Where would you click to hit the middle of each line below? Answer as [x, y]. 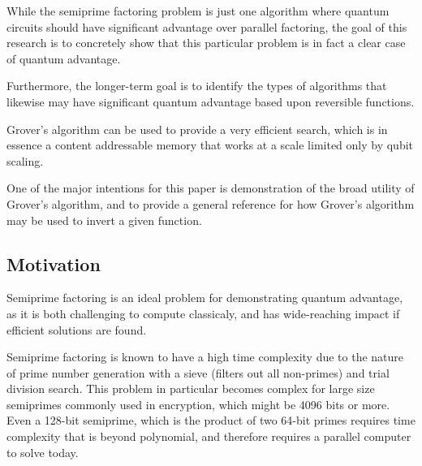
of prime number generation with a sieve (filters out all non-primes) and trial [198, 372]
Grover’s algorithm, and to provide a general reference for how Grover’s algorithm [211, 203]
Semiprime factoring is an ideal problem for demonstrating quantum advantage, [205, 298]
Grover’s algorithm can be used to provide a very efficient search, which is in [197, 129]
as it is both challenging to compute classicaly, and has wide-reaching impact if [203, 313]
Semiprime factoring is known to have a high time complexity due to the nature [205, 357]
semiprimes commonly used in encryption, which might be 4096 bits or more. [198, 404]
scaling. [25, 160]
